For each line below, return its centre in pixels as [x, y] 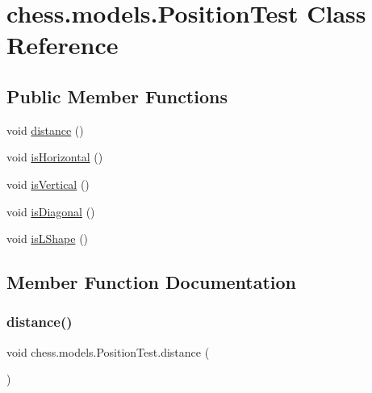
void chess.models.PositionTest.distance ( [108, 351]
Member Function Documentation [152, 282]
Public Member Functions [117, 96]
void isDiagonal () [51, 211]
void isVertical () [48, 184]
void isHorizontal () [55, 157]
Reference [63, 45]
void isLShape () [48, 238]
